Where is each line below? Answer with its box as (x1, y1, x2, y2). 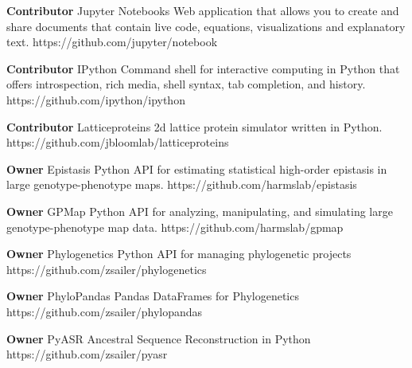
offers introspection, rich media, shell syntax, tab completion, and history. (6, 76, 366, 92)
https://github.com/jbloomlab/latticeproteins (6, 134, 229, 151)
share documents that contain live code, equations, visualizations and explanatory (6, 18, 406, 34)
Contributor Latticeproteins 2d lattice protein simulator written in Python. (6, 118, 383, 135)
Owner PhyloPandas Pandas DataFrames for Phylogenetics (6, 288, 299, 304)
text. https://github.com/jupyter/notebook (6, 33, 218, 50)
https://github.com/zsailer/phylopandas (6, 303, 203, 319)
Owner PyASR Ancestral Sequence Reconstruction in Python (6, 330, 311, 346)
